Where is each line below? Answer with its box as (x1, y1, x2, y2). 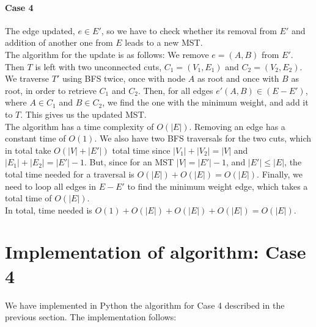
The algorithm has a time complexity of (5, 120, 154, 132)
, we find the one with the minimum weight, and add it (102, 96, 309, 109)
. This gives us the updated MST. (20, 107, 147, 120)
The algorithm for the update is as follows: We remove (5, 48, 209, 60)
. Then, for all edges (138, 84, 213, 96)
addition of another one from (5, 36, 113, 49)
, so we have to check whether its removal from (101, 24, 277, 37)
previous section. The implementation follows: (5, 311, 177, 323)
